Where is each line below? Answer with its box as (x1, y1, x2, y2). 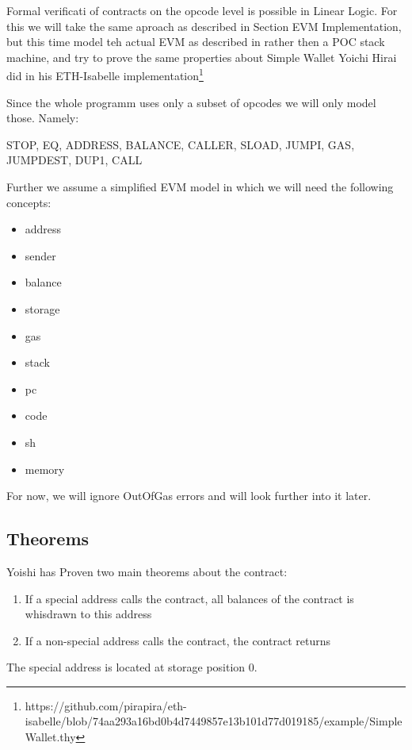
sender (25, 247, 56, 263)
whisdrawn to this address (25, 606, 152, 622)
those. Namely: (6, 110, 79, 126)
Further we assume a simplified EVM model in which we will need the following (6, 179, 394, 194)
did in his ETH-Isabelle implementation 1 (6, 65, 204, 84)
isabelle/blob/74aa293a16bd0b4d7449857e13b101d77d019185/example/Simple (25, 713, 402, 729)
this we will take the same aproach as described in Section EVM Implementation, (6, 17, 402, 34)
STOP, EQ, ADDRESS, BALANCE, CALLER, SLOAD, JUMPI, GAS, (6, 136, 355, 152)
